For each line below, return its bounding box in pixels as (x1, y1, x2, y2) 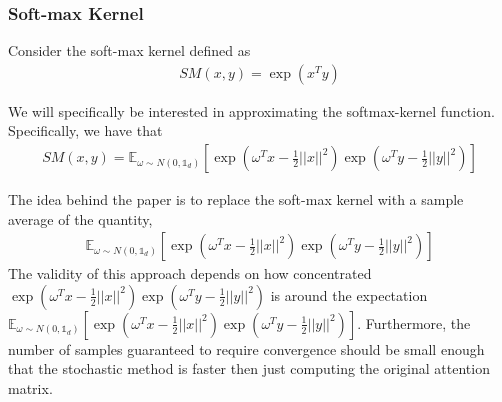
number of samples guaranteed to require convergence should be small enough (8, 338, 485, 359)
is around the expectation (270, 284, 428, 305)
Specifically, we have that (8, 120, 163, 141)
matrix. (8, 378, 53, 399)
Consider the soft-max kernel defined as (8, 40, 251, 61)
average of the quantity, (8, 208, 153, 229)
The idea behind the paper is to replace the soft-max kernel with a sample (8, 189, 464, 210)
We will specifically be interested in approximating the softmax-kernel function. (8, 100, 495, 121)
